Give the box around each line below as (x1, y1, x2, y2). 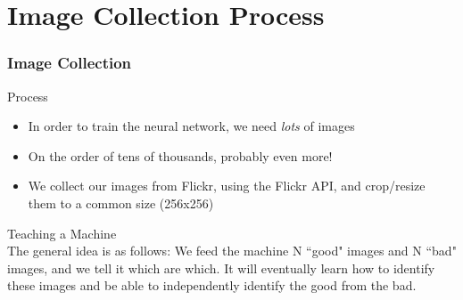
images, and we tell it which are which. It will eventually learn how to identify (7, 258, 435, 277)
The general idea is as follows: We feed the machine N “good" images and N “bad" (7, 241, 457, 260)
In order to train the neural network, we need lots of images (28, 117, 355, 135)
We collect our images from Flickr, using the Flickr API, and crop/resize (28, 176, 426, 195)
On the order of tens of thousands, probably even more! (28, 146, 333, 165)
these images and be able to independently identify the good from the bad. (7, 276, 417, 295)
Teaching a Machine (7, 223, 117, 242)
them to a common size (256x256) (28, 193, 214, 212)
